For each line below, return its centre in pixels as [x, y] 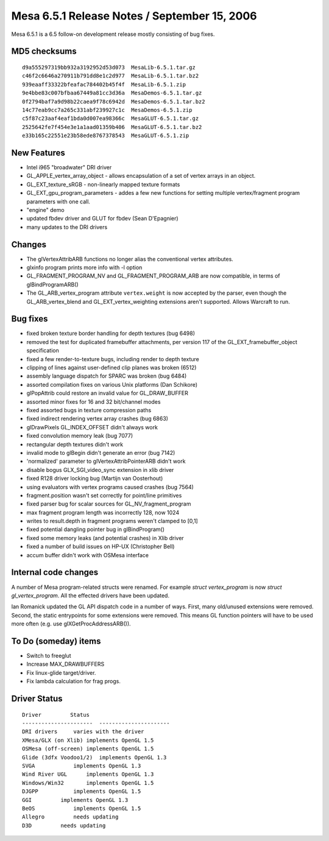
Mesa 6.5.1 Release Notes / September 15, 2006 [134, 16]
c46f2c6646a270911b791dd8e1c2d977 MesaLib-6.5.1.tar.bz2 [111, 76]
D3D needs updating [64, 825]
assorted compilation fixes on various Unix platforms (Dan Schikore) [112, 384]
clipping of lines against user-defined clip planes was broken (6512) [111, 368]
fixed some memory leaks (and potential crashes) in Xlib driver [105, 538]
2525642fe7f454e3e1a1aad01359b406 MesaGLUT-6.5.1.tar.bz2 [112, 127]
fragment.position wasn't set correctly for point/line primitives [104, 495]
